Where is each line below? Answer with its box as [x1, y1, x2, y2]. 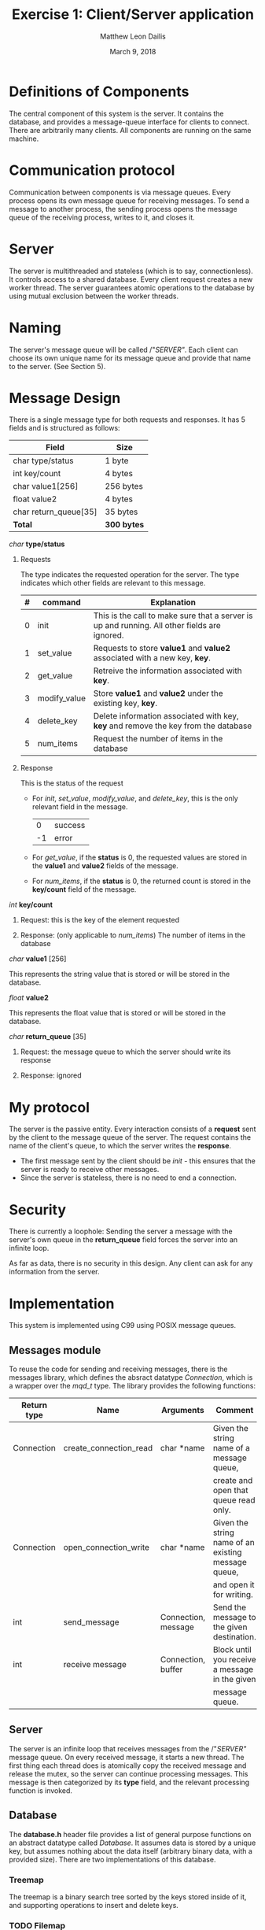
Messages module [9, 1344, 101, 1357]
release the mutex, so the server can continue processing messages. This [9, 1769, 248, 1778]
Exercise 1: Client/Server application [11, 6, 255, 24]
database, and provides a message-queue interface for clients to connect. [9, 116, 250, 127]
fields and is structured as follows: [9, 423, 120, 433]
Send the [212, 1602, 247, 1613]
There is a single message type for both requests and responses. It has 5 [9, 415, 246, 424]
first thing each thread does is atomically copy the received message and [9, 1761, 247, 1770]
